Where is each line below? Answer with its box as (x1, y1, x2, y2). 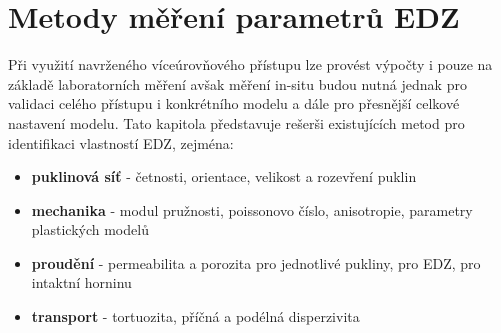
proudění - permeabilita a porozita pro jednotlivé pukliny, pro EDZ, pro (31, 252, 481, 273)
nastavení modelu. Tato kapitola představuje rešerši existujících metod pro (8, 112, 465, 133)
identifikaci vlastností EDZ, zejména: (8, 132, 234, 153)
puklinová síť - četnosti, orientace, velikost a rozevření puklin (31, 166, 417, 187)
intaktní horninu (31, 272, 132, 293)
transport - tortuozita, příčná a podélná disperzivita (31, 306, 360, 327)
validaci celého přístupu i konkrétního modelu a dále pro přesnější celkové (8, 93, 460, 114)
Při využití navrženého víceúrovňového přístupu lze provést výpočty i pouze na (8, 54, 493, 75)
